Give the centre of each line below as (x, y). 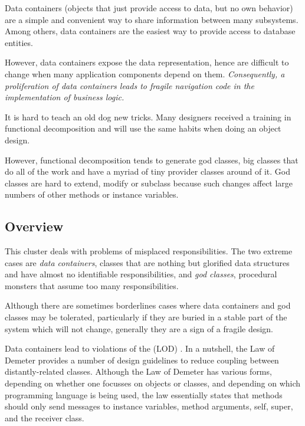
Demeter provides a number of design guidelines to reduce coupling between (142, 360)
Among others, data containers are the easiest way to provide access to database (150, 31)
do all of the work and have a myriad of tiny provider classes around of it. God (147, 171)
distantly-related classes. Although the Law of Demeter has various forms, (138, 371)
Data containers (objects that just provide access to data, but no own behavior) (149, 8)
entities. (19, 42)
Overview (34, 226)
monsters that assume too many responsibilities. (92, 285)
